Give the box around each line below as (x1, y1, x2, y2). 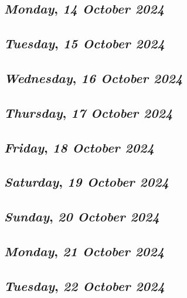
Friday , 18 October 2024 (4, 138, 154, 156)
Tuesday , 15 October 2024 (4, 34, 165, 52)
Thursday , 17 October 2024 (4, 103, 173, 121)
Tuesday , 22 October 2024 (4, 276, 165, 294)
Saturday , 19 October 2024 (4, 173, 169, 191)
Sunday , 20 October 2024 (4, 207, 159, 226)
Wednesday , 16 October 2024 (4, 68, 183, 87)
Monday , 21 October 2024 (4, 241, 165, 260)
